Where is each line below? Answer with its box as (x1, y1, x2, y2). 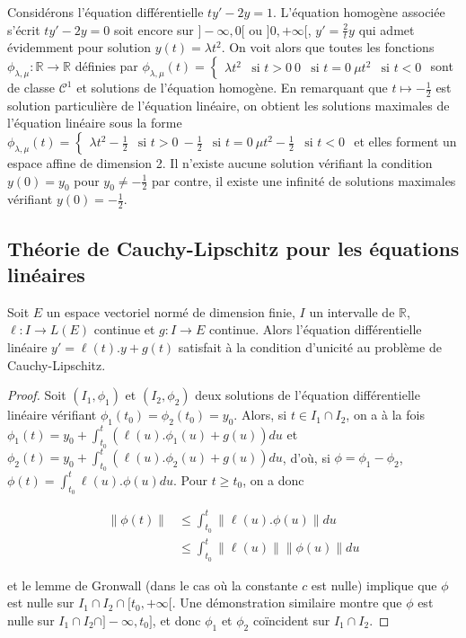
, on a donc (242, 470, 304, 489)
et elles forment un (354, 132, 457, 151)
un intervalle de (309, 302, 395, 321)
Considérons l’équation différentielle (7, 3, 204, 21)
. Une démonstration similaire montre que (171, 593, 402, 612)
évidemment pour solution (7, 38, 151, 57)
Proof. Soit (7, 385, 66, 404)
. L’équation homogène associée (273, 3, 445, 21)
